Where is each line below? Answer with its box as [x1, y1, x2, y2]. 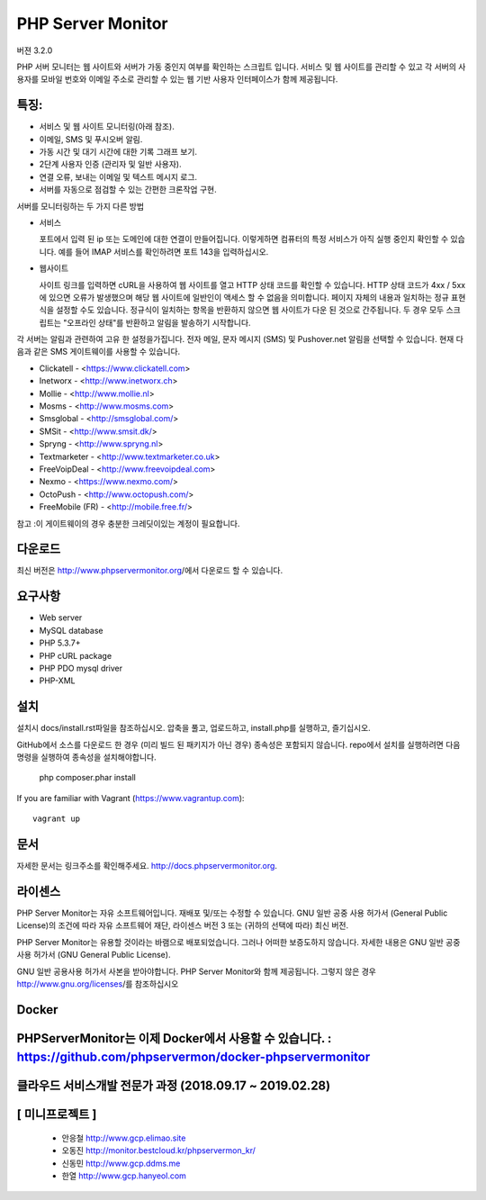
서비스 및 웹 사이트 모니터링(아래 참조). [39, 122, 175, 132]
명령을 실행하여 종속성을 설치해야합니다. [16, 752, 157, 762]
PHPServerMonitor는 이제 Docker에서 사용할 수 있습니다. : [16, 1031, 332, 1046]
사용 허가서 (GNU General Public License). [16, 950, 171, 961]
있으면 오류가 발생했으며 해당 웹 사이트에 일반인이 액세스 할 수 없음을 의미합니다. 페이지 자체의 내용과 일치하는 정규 [48, 292, 449, 302]
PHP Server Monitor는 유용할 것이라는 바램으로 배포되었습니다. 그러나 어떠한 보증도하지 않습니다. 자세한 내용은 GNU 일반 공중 [16, 936, 461, 947]
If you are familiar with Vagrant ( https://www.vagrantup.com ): [16, 792, 245, 803]
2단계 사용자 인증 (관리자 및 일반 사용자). [39, 158, 182, 170]
